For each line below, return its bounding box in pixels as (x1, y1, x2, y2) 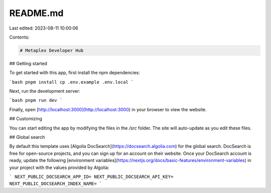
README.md (9, 8, 64, 19)
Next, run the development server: (9, 88, 80, 94)
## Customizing (9, 116, 43, 122)
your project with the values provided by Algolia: (9, 164, 110, 170)
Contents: (9, 34, 30, 40)
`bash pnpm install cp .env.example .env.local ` (9, 79, 134, 85)
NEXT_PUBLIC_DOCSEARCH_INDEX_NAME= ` (9, 181, 102, 186)
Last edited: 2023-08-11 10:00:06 (9, 25, 78, 31)
